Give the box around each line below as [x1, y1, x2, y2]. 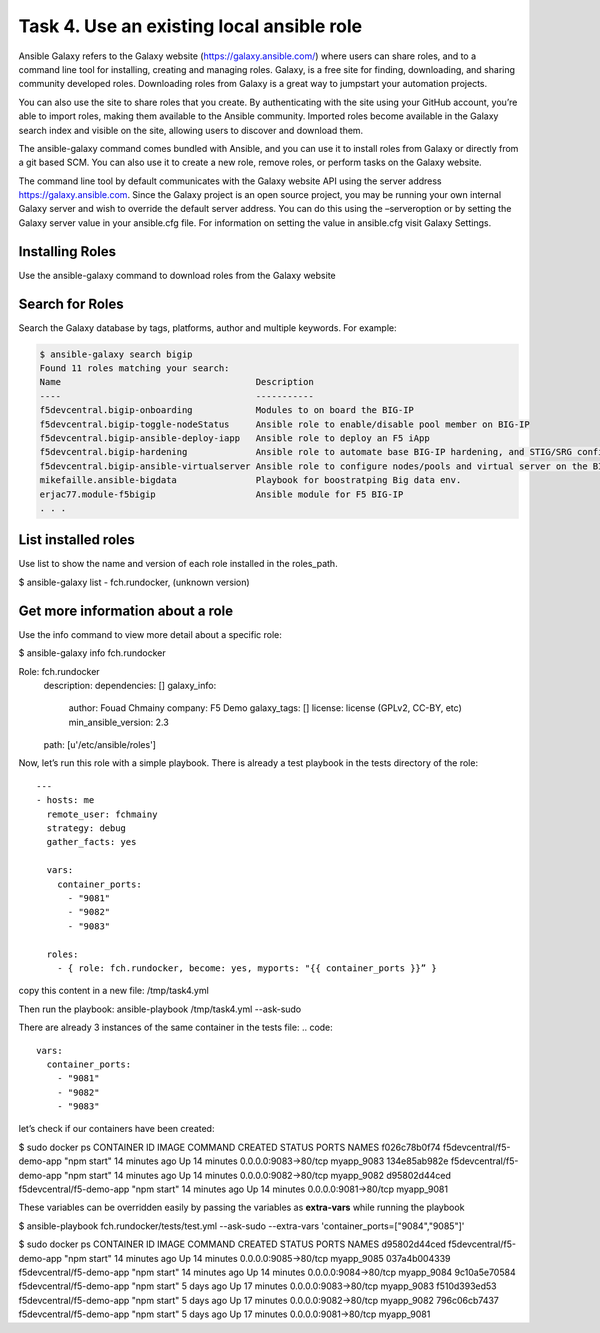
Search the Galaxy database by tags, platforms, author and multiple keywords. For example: [18, 321, 397, 334]
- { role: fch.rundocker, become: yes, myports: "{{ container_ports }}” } [56, 962, 437, 974]
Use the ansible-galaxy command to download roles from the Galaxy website [18, 269, 336, 281]
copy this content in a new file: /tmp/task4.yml [18, 985, 209, 997]
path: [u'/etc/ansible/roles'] [43, 739, 157, 751]
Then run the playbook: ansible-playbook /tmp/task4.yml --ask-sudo [18, 1003, 302, 1015]
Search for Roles [18, 295, 124, 312]
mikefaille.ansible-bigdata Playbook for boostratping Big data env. [39, 475, 462, 486]
